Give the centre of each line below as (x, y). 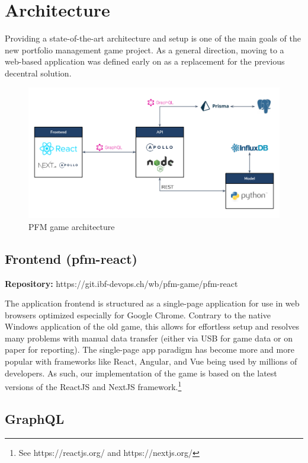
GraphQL (35, 418)
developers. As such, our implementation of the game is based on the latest (141, 373)
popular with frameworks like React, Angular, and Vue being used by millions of (151, 361)
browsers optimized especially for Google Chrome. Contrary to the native (138, 314)
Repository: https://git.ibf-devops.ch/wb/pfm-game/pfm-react (121, 283)
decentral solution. (38, 73)
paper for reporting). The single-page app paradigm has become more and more (150, 349)
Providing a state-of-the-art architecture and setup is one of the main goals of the (153, 38)
